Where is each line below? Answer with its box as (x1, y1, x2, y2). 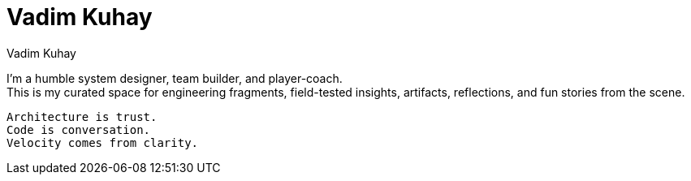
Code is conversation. (6, 123, 151, 136)
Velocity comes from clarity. (6, 136, 199, 149)
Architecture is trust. (6, 110, 158, 123)
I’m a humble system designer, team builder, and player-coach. (6, 71, 343, 85)
